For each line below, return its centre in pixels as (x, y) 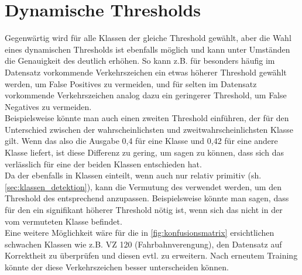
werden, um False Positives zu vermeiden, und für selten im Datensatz (131, 83)
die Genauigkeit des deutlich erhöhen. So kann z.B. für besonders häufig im (140, 61)
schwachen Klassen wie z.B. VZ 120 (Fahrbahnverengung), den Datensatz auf (143, 244)
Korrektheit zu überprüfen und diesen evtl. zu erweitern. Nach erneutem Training (151, 255)
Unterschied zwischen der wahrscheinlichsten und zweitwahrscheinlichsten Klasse (149, 129)
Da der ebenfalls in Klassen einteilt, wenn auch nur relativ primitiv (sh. (133, 175)
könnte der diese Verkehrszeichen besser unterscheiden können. (117, 267)
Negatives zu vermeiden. (48, 106)
